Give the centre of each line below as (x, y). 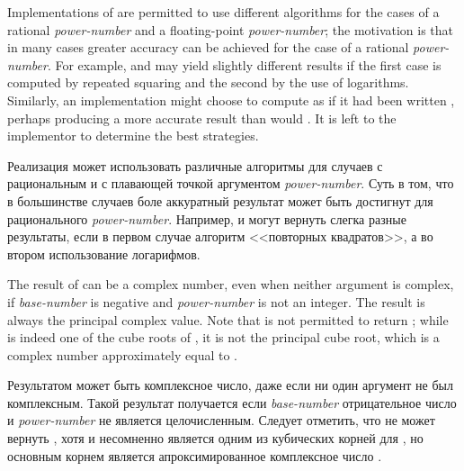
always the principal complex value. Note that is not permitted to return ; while (228, 319)
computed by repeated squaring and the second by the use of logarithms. (208, 82)
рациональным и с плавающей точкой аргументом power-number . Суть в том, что (231, 183)
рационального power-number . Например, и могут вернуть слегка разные (207, 218)
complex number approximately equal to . (122, 354)
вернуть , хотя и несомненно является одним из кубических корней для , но (215, 438)
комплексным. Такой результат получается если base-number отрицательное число (232, 402)
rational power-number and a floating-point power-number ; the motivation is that (231, 29)
